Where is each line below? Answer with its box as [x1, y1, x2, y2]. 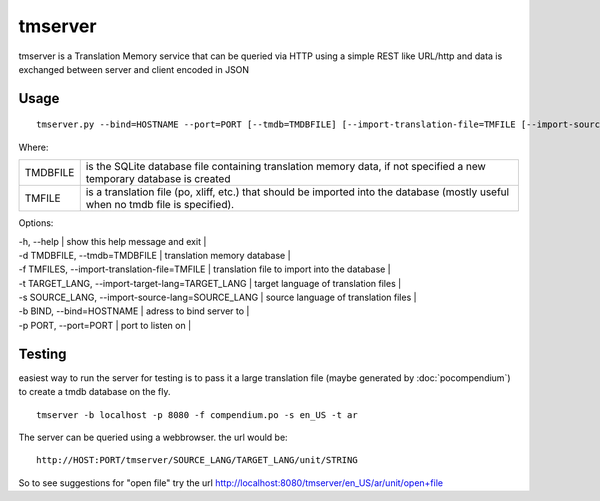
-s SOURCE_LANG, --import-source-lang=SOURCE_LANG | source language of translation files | [18, 291, 417, 304]
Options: [18, 217, 54, 229]
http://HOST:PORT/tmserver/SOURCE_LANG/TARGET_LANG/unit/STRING [36, 455, 359, 466]
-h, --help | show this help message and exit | [18, 235, 207, 247]
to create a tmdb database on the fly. [18, 386, 171, 398]
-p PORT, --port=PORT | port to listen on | [18, 319, 192, 331]
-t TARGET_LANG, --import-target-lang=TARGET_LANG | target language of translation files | [18, 277, 402, 289]
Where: [18, 141, 49, 153]
